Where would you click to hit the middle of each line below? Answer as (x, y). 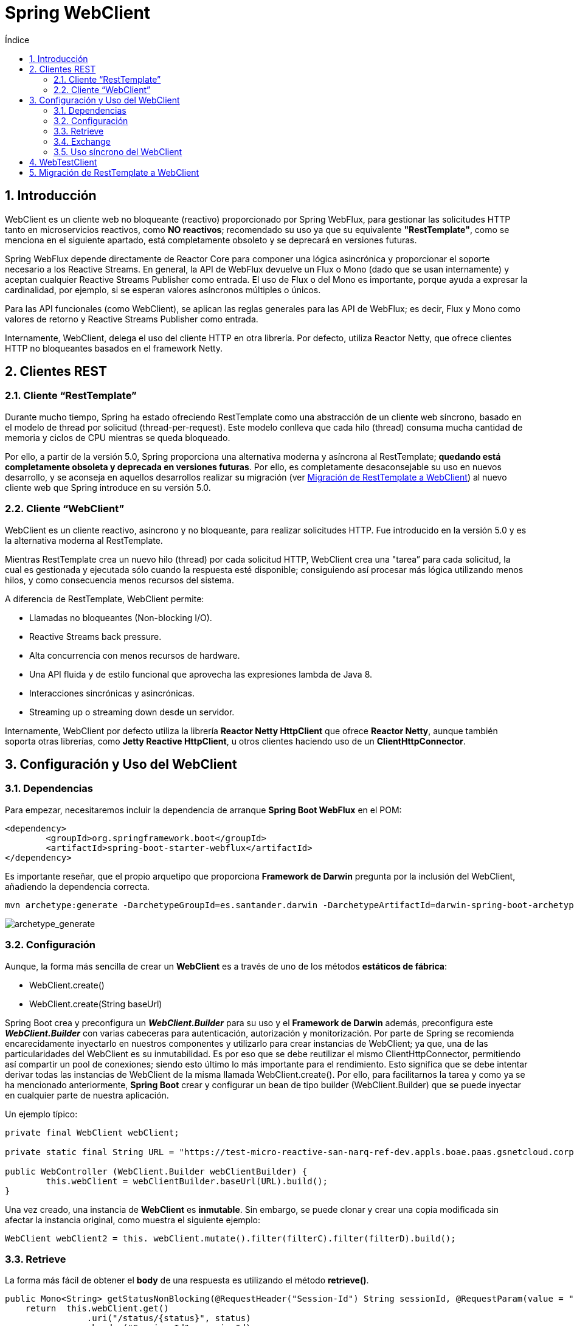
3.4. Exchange (82, 141)
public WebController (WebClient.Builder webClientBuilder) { (156, 1171)
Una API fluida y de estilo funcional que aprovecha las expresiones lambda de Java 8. (201, 674)
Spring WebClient (78, 13)
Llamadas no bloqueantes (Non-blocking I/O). (121, 617)
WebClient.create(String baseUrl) (96, 1004)
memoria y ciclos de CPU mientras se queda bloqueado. (118, 437)
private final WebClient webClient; (92, 1132)
